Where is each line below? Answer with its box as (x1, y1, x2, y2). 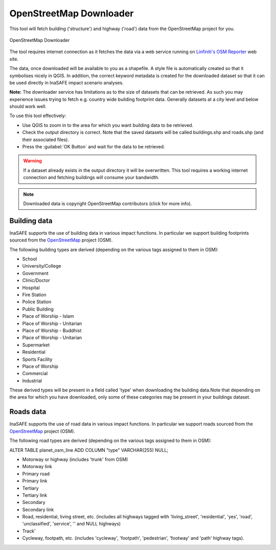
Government (22, 270, 49, 276)
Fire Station (22, 292, 47, 298)
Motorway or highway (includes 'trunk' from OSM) (22, 456, 128, 463)
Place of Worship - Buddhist (22, 327, 82, 334)
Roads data (9, 407, 47, 416)
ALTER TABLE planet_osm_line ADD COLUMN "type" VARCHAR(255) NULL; (9, 447, 169, 453)
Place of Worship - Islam (22, 313, 74, 319)
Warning (23, 158, 42, 164)
